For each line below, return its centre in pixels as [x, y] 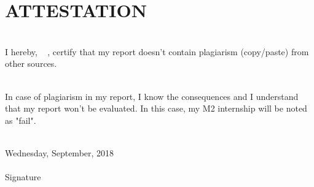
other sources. [31, 63]
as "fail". [21, 120]
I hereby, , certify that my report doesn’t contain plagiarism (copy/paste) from [157, 51]
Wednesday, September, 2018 [60, 152]
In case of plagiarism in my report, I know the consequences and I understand [152, 96]
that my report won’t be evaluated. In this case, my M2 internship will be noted [156, 108]
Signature [23, 177]
